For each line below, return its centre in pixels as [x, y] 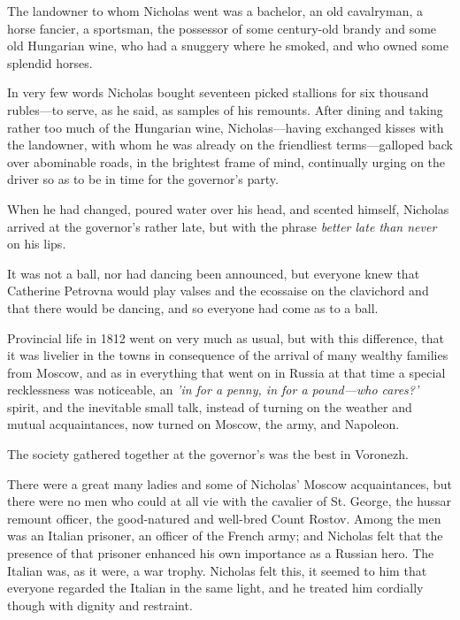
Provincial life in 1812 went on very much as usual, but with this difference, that [226, 337]
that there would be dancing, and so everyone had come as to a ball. [193, 307]
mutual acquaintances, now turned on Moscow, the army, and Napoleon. [203, 424]
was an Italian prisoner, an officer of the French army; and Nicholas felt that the [225, 536]
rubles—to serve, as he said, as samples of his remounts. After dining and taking [225, 109]
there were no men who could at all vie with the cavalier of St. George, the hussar [230, 501]
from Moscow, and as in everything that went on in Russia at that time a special [226, 372]
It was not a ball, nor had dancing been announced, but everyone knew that [214, 273]
